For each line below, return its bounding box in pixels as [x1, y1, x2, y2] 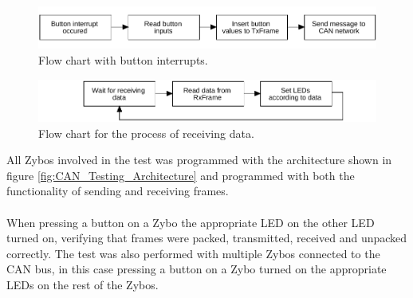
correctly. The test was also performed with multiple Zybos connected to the [6, 245, 380, 261]
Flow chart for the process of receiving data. [38, 124, 254, 141]
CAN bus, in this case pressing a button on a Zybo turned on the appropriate [6, 261, 387, 277]
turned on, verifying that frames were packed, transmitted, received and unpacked [6, 229, 407, 246]
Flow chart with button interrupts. [38, 51, 208, 68]
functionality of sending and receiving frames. [6, 182, 229, 199]
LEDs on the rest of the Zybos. [6, 276, 159, 292]
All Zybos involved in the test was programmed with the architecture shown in [6, 151, 392, 168]
